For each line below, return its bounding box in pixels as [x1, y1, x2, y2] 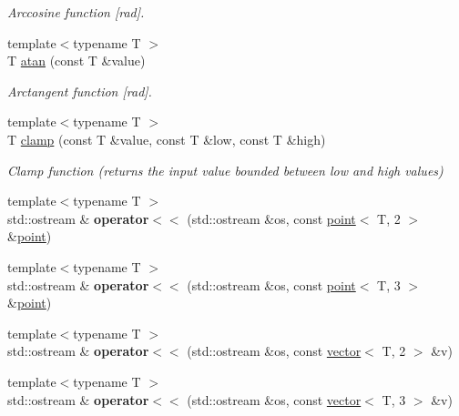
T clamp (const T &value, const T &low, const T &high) [7, 129, 326, 148]
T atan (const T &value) [7, 51, 146, 70]
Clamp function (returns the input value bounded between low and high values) [7, 160, 444, 179]
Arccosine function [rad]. [7, 3, 145, 21]
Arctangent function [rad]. [7, 81, 152, 100]
